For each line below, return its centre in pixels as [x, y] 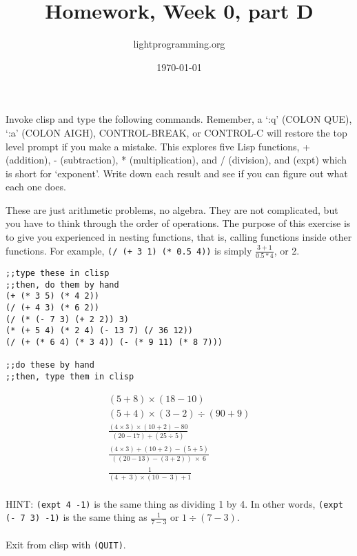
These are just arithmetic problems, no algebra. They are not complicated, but [172, 209]
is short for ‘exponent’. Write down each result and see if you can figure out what [177, 173]
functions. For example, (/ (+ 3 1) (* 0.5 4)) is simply [129, 250]
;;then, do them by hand [62, 285]
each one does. [36, 187]
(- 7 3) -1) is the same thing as [76, 517]
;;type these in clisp [58, 273]
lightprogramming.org [179, 44]
